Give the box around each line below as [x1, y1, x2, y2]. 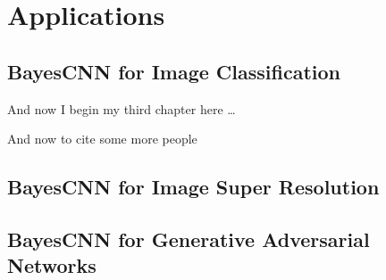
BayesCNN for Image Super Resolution [7, 173, 380, 201]
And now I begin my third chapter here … [7, 99, 236, 118]
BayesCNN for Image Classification [7, 57, 340, 85]
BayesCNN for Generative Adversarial [7, 225, 370, 252]
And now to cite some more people [7, 129, 197, 148]
